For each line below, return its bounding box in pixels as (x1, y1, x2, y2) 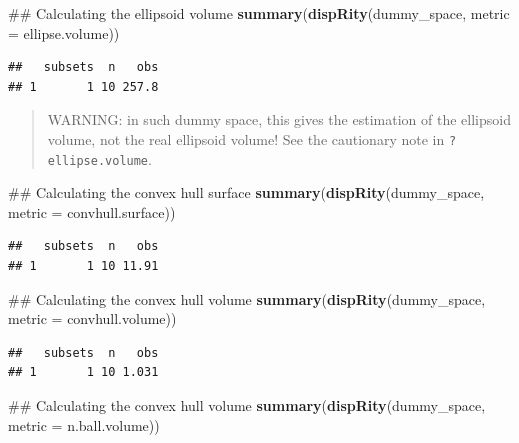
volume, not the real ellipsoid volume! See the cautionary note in (47, 128, 445, 149)
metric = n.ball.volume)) (8, 414, 160, 435)
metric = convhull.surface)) (8, 201, 176, 222)
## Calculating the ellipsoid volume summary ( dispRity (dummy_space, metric (8, 3, 510, 23)
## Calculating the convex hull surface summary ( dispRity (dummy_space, (8, 182, 485, 203)
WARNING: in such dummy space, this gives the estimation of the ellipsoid (47, 109, 511, 130)
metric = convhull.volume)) (8, 308, 177, 329)
